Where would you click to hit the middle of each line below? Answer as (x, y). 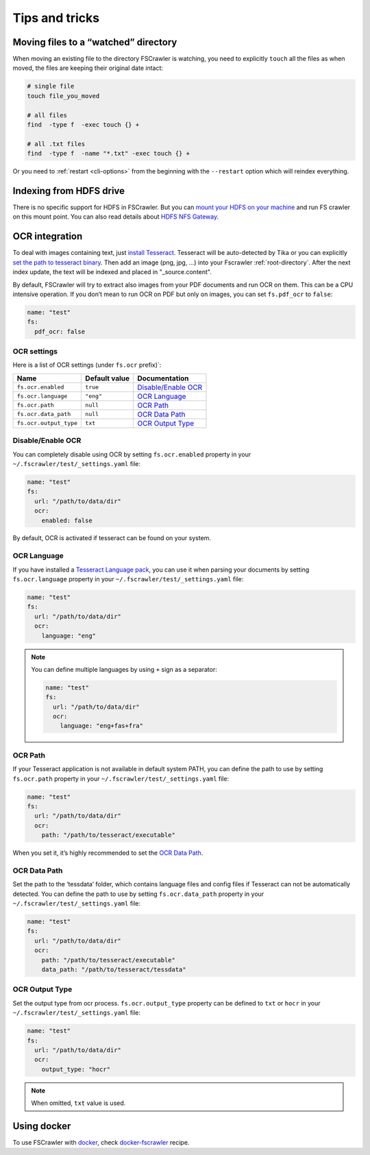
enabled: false (67, 520)
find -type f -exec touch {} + (83, 124)
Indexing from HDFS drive (69, 191)
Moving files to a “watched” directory (95, 42)
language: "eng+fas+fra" (102, 726)
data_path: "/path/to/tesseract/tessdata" (114, 970)
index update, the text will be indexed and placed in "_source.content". (112, 272)
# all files (47, 115)
